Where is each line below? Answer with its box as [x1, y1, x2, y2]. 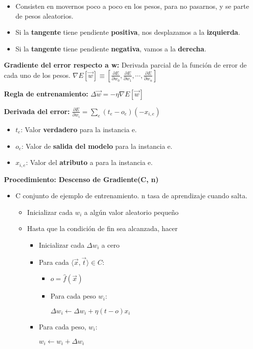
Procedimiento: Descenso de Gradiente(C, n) [4, 174, 159, 184]
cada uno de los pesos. [4, 70, 70, 80]
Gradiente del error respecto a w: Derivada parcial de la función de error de [4, 60, 247, 70]
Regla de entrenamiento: [4, 88, 89, 98]
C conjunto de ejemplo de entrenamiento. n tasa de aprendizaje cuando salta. [15, 190, 248, 201]
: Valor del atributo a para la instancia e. [25, 157, 153, 167]
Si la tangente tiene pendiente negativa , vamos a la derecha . [15, 43, 207, 53]
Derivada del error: [4, 106, 70, 116]
